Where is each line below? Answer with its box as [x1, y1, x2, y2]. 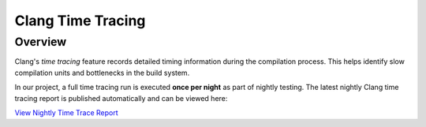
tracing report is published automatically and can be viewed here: [14, 93, 228, 103]
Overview [14, 35, 67, 49]
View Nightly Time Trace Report [14, 107, 118, 118]
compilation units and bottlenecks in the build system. [14, 68, 190, 77]
